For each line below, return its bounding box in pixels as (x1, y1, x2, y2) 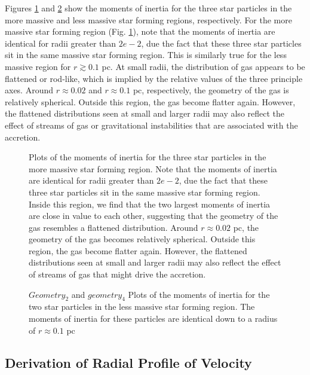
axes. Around (5, 84, 54, 96)
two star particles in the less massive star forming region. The (29, 300, 255, 313)
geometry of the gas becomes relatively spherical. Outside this (29, 233, 256, 245)
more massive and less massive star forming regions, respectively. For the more (5, 13, 292, 26)
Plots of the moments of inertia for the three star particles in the (29, 151, 266, 163)
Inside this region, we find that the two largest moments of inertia (29, 197, 271, 210)
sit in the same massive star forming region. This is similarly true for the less (5, 48, 287, 61)
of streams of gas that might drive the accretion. (29, 268, 206, 281)
